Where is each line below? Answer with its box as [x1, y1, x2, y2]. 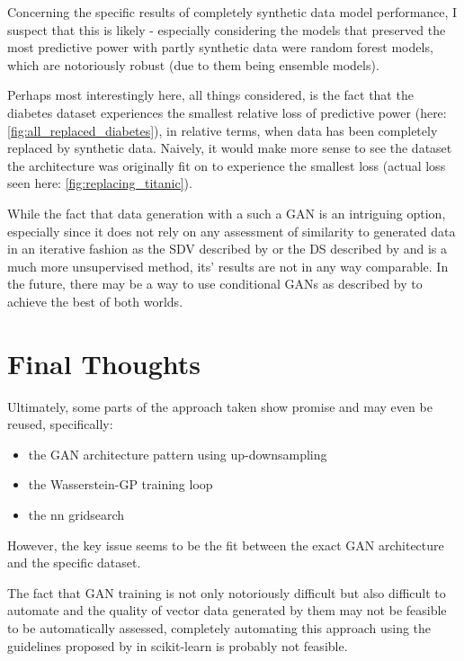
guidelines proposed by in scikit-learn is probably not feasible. [7, 636, 348, 655]
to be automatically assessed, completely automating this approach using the [7, 618, 432, 637]
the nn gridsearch [28, 505, 125, 523]
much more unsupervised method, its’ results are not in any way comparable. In [7, 256, 449, 275]
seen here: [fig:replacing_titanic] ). [7, 174, 192, 192]
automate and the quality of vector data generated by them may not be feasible [7, 601, 447, 620]
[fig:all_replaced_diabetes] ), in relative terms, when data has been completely [7, 121, 438, 139]
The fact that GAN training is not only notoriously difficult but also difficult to [7, 583, 446, 602]
